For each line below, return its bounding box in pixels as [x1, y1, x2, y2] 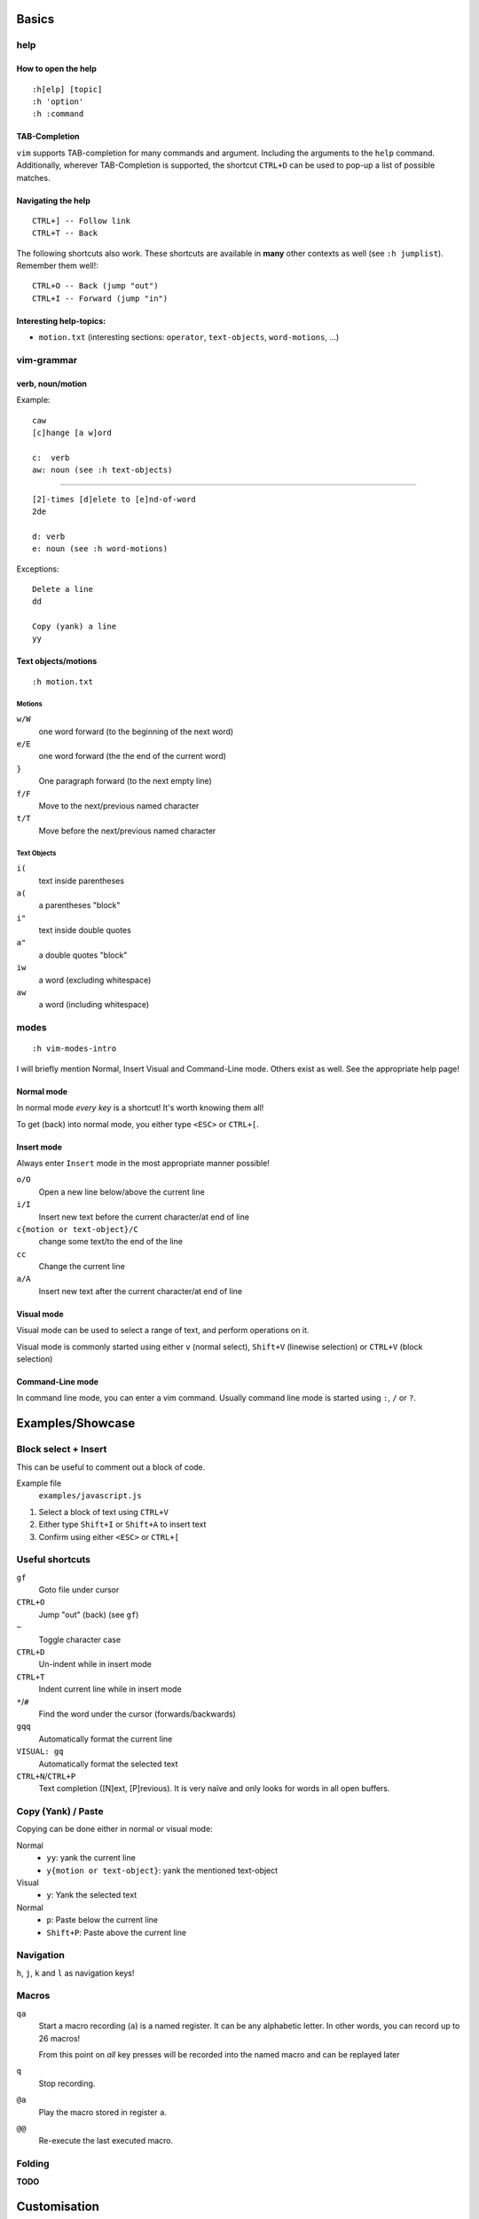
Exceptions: [16, 564, 59, 574]
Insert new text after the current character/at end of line [38, 1285, 243, 1296]
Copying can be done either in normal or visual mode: [16, 1824, 213, 1835]
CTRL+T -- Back [32, 228, 98, 239]
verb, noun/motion [16, 378, 88, 389]
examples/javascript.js [38, 1491, 142, 1501]
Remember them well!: [16, 260, 99, 271]
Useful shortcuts [16, 1553, 90, 1566]
